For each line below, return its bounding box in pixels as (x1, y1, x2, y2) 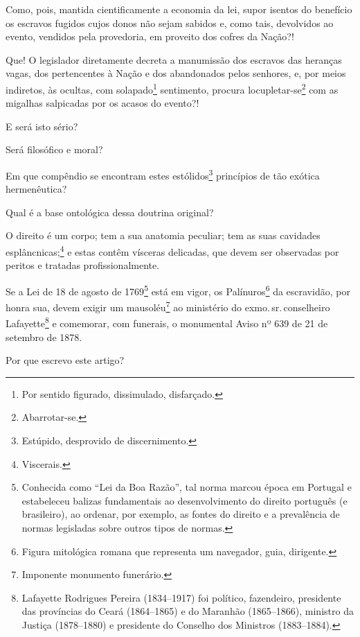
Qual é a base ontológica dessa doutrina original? (6, 204, 214, 219)
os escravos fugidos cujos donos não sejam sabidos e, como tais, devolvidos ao (6, 15, 334, 30)
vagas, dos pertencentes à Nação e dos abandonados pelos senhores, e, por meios (6, 66, 346, 80)
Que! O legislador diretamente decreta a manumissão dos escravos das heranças (6, 52, 342, 67)
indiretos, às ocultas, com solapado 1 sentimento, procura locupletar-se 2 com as (6, 80, 339, 96)
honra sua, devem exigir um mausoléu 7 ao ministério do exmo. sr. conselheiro (6, 298, 330, 314)
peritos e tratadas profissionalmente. (6, 258, 160, 272)
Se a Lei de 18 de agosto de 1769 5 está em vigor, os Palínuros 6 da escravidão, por (6, 281, 350, 298)
